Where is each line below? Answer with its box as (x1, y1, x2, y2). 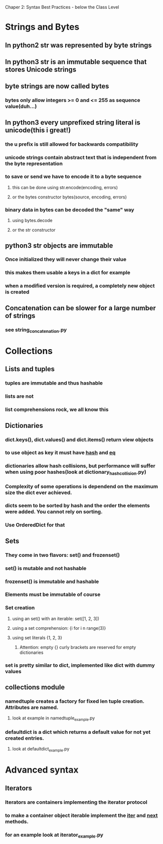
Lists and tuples (5, 365, 55, 373)
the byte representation (5, 160, 63, 167)
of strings (5, 311, 36, 320)
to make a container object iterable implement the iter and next (5, 812, 158, 819)
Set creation (5, 604, 35, 611)
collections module (5, 683, 65, 691)
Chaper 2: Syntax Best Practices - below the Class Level (5, 4, 119, 10)
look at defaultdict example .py (12, 746, 70, 753)
